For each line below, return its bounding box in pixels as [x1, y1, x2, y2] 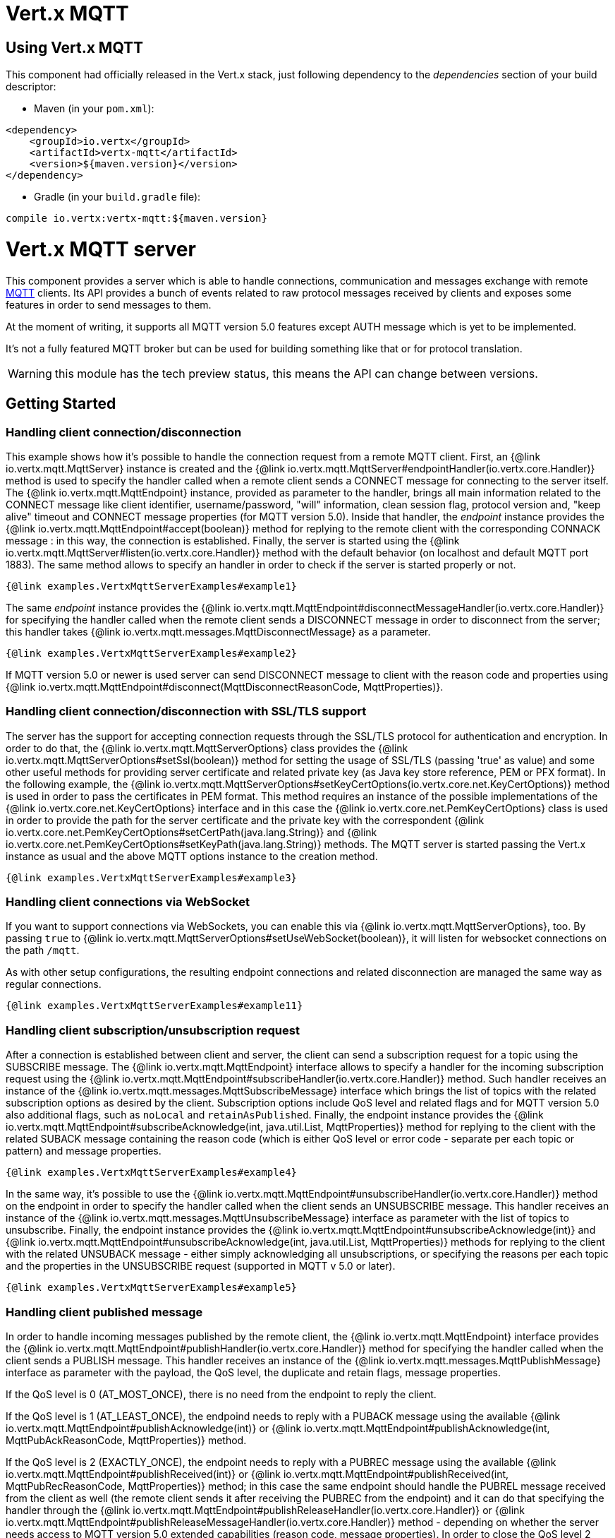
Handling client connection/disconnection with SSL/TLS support [6, 704, 367, 719]
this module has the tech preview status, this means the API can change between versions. [54, 366, 538, 381]
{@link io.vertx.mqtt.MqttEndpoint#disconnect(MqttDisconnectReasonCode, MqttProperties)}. [6, 680, 444, 693]
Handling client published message [6, 1304, 203, 1319]
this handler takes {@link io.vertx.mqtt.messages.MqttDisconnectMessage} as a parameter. [6, 625, 431, 638]
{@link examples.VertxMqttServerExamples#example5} [6, 1282, 298, 1294]
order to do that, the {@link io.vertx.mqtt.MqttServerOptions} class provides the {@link [6, 741, 408, 754]
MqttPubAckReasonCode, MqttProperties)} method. [6, 1433, 247, 1446]
